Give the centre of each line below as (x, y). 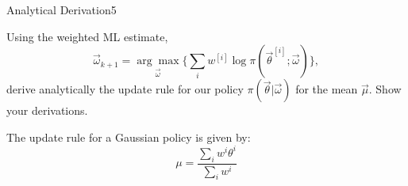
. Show (385, 89)
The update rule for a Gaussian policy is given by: (129, 137)
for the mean (327, 89)
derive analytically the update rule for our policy (125, 89)
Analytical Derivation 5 (62, 9)
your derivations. (47, 110)
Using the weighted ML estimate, (87, 36)
